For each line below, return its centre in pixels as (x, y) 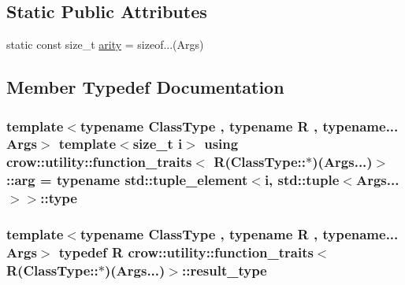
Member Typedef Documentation (145, 87)
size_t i (158, 144)
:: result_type (224, 270)
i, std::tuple (302, 180)
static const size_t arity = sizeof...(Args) (105, 44)
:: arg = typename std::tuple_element (127, 180)
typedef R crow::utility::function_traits (186, 252)
